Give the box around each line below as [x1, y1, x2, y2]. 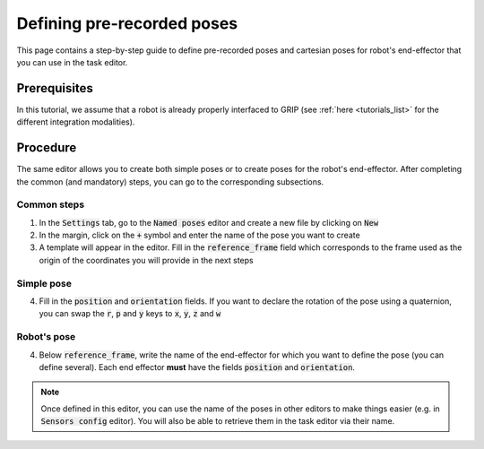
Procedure [16, 140, 77, 156]
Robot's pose [16, 331, 76, 343]
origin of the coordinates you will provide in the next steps [39, 255, 255, 265]
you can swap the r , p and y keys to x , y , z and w [39, 308, 221, 319]
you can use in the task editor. [16, 56, 128, 67]
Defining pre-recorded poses [16, 13, 238, 33]
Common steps [16, 198, 85, 211]
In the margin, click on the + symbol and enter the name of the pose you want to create [39, 229, 360, 241]
